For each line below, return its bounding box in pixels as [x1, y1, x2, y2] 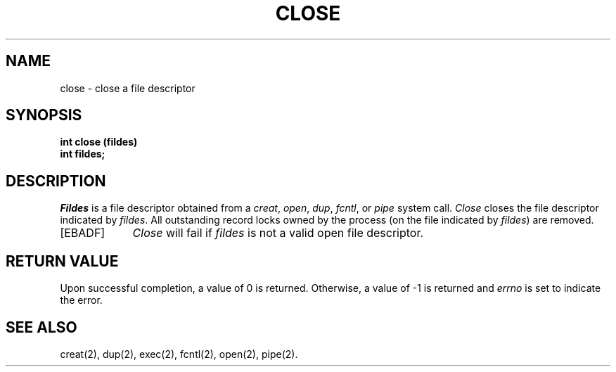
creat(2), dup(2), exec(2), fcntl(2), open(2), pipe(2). [60, 347, 298, 360]
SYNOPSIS [6, 106, 82, 124]
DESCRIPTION [6, 172, 106, 190]
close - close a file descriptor [60, 82, 195, 94]
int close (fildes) [60, 136, 138, 148]
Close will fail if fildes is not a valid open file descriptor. [132, 226, 424, 240]
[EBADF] [60, 226, 105, 240]
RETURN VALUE [6, 252, 119, 270]
